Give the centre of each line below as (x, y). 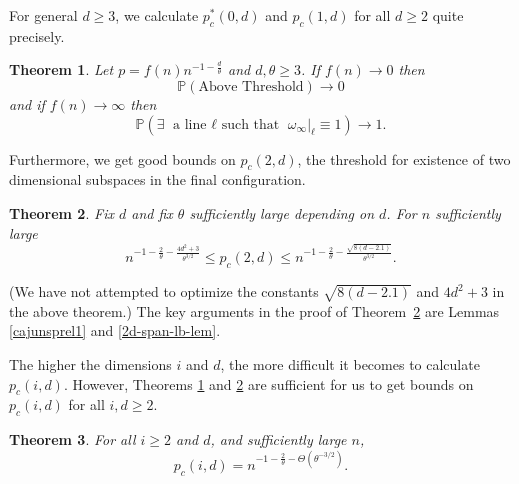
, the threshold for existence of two (404, 158)
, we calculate (157, 15)
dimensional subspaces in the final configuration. (157, 179)
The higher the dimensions (90, 364)
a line (190, 124)
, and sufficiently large (278, 439)
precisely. (37, 35)
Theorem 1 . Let (61, 69)
